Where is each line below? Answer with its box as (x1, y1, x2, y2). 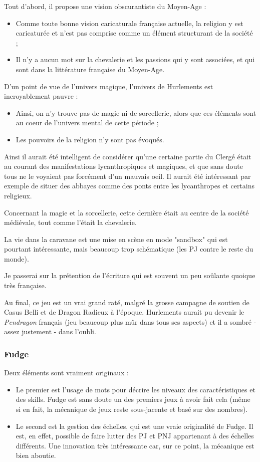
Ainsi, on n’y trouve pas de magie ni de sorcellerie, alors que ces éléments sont (16, 107, 256, 118)
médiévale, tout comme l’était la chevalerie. (4, 217, 137, 227)
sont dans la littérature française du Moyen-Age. (16, 64, 165, 74)
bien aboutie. (16, 450, 56, 460)
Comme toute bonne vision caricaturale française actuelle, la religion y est (16, 18, 243, 28)
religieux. (4, 190, 32, 200)
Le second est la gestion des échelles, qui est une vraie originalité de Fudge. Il (16, 420, 253, 431)
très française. (4, 280, 47, 291)
